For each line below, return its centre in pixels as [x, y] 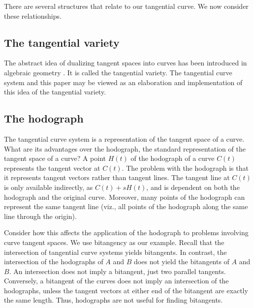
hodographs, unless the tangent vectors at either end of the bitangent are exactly [126, 290]
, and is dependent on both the [193, 187]
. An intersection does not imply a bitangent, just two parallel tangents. [117, 271]
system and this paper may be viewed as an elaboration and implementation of [123, 82]
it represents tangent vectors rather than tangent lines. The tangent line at [117, 177]
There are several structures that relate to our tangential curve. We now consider [126, 6]
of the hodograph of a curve [173, 158]
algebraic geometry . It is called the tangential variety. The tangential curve [118, 72]
